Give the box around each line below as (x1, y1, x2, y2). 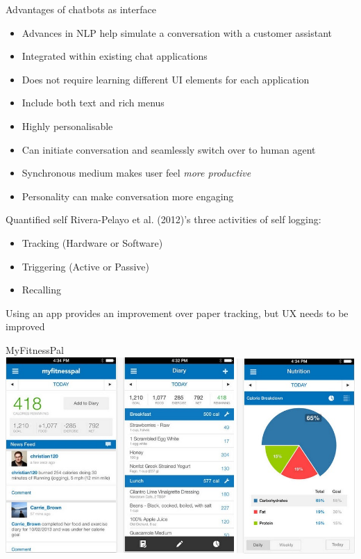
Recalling (22, 282, 61, 297)
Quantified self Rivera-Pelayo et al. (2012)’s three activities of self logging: (6, 212, 321, 227)
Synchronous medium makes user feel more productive (22, 165, 251, 180)
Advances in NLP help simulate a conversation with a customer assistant (22, 25, 333, 40)
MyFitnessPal (6, 342, 64, 357)
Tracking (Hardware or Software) (22, 235, 163, 250)
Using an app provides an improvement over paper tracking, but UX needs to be (6, 305, 349, 320)
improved (6, 319, 45, 334)
